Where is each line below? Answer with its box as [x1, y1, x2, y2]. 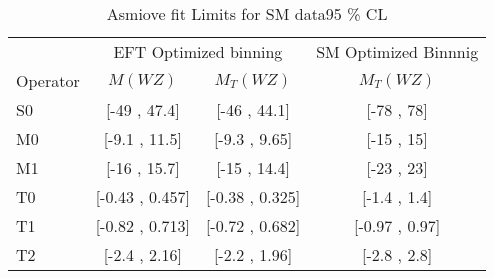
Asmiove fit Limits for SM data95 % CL [106, 2, 388, 25]
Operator [16, 69, 80, 92]
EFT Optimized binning [113, 40, 283, 63]
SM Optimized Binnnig [316, 40, 479, 63]
